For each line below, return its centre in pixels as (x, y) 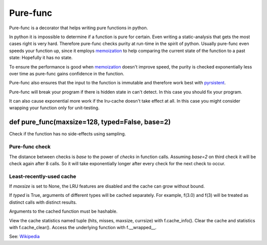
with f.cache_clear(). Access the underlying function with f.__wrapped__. (83, 227)
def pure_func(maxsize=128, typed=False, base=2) (90, 122)
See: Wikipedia (24, 237)
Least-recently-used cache (43, 176)
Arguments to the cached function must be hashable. (63, 211)
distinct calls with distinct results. (43, 202)
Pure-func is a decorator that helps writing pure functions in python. (79, 28)
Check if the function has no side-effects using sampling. (67, 134)
